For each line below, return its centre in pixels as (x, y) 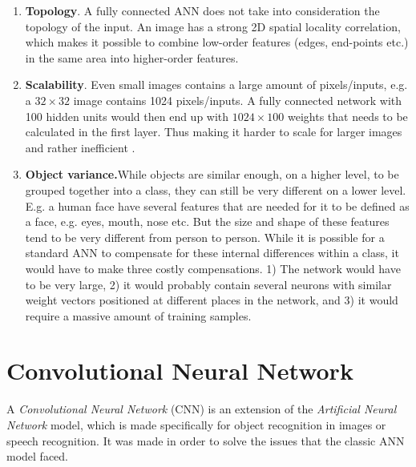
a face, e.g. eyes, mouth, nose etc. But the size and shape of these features (207, 221)
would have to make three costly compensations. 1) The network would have (213, 268)
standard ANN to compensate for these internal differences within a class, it (212, 253)
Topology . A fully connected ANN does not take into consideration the (202, 10)
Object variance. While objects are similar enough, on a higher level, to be (212, 174)
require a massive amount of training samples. (138, 315)
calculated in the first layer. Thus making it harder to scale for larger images (214, 132)
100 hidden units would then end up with (127, 116)
